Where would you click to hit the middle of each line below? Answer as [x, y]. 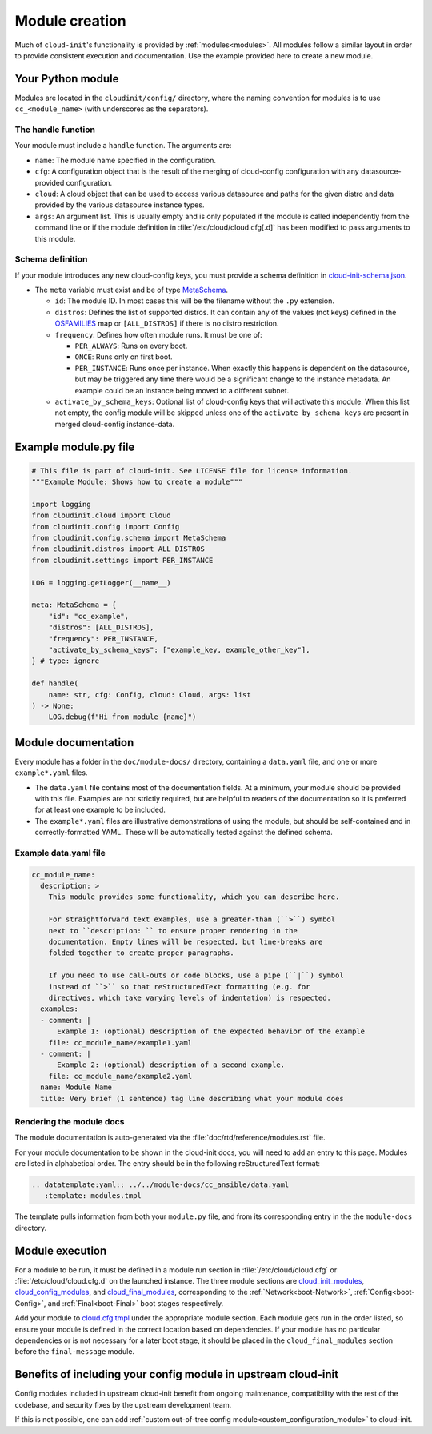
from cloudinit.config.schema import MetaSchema [129, 538]
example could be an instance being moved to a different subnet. [182, 390]
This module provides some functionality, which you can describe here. [194, 897]
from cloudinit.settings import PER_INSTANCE [122, 560]
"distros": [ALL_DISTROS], [102, 627]
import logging [61, 504]
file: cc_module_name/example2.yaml [120, 1076]
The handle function [55, 130]
